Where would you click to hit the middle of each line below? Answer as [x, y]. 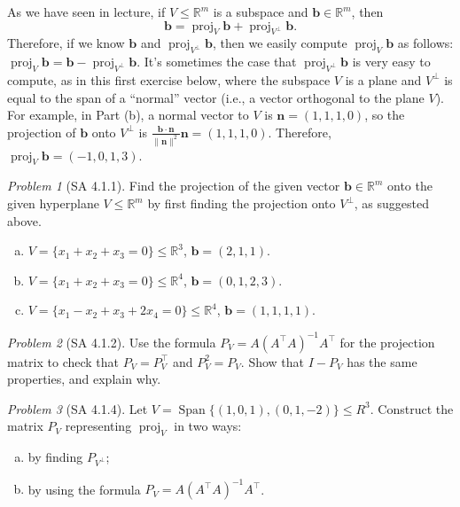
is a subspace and [261, 12]
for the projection [387, 342]
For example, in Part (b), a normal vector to [128, 115]
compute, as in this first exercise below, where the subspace [169, 79]
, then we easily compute [280, 43]
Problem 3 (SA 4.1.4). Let [78, 408]
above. [24, 220]
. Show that [273, 361]
